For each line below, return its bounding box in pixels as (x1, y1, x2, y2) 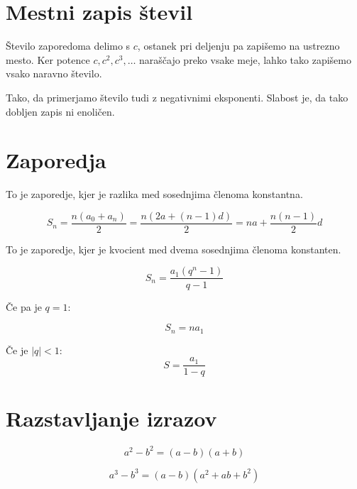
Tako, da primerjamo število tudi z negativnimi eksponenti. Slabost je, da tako (6, 89, 348, 104)
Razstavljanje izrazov (6, 404, 217, 433)
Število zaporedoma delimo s (6, 38, 131, 53)
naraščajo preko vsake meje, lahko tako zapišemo (139, 52, 351, 67)
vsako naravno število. (6, 66, 102, 81)
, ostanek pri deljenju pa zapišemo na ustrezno (137, 38, 340, 53)
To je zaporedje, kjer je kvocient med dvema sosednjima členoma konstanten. (6, 241, 341, 256)
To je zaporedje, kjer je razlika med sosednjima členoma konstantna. (6, 187, 303, 202)
